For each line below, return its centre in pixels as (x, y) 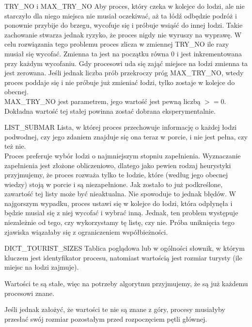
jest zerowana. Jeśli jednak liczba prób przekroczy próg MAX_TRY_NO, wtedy (124, 73)
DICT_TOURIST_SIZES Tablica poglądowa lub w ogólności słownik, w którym (125, 248)
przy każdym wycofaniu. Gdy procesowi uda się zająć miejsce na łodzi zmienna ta (126, 63)
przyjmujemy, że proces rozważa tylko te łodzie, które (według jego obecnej (116, 175)
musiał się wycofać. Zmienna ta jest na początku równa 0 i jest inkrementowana (123, 53)
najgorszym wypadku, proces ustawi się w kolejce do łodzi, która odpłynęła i (118, 203)
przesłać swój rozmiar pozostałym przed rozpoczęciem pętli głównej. (106, 318)
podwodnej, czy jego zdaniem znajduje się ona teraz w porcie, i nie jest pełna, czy (126, 136)
